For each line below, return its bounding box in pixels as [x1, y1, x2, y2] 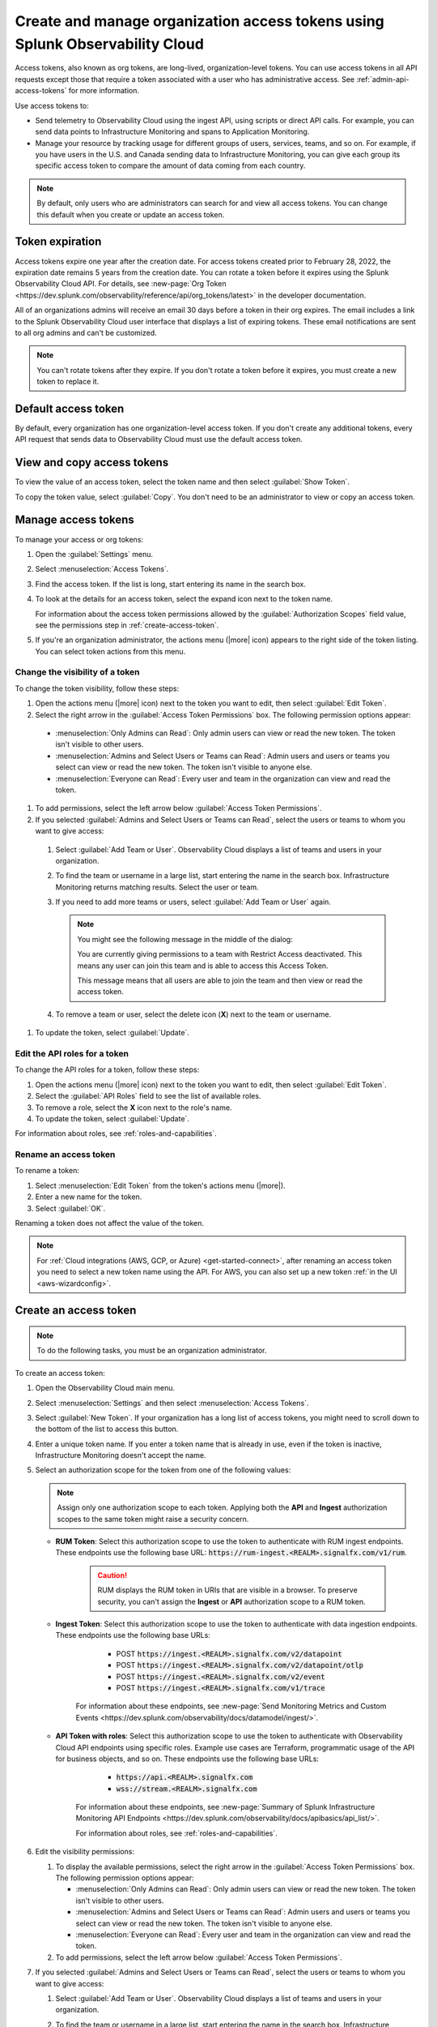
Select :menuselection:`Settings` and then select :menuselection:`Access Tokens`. [35, 1398, 309, 1408]
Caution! [97, 1570, 128, 1580]
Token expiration [15, 235, 102, 249]
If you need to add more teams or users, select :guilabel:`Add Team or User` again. [55, 897, 332, 907]
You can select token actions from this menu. [35, 646, 186, 656]
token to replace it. [36, 377, 100, 387]
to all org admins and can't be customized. [15, 328, 157, 337]
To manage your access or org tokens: [15, 534, 144, 544]
